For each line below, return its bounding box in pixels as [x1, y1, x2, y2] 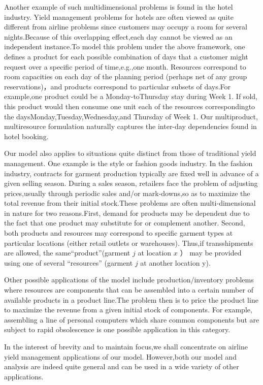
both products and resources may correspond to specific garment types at [4, 228, 233, 238]
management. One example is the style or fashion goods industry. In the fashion [4, 157, 253, 168]
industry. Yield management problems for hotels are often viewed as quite [4, 11, 234, 22]
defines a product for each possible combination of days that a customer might [4, 51, 248, 61]
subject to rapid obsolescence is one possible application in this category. [4, 324, 231, 335]
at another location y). [140, 257, 211, 268]
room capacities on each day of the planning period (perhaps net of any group [4, 71, 247, 82]
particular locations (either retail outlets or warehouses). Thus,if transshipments [4, 237, 253, 248]
